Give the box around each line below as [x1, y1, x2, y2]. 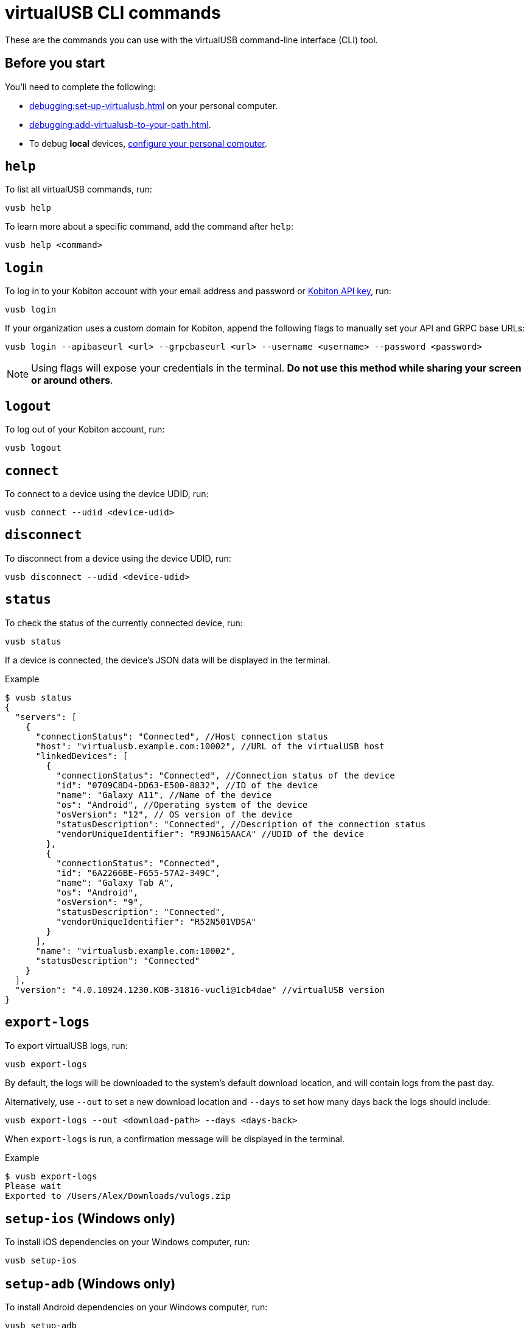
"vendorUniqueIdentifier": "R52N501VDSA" [56, 916, 257, 927]
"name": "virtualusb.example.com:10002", [35, 945, 236, 956]
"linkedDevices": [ [35, 751, 128, 761]
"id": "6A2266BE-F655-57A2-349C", [56, 867, 221, 878]
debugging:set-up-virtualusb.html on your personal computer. [29, 100, 278, 111]
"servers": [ [15, 712, 77, 722]
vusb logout [5, 443, 61, 453]
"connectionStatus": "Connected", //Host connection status [35, 731, 329, 741]
